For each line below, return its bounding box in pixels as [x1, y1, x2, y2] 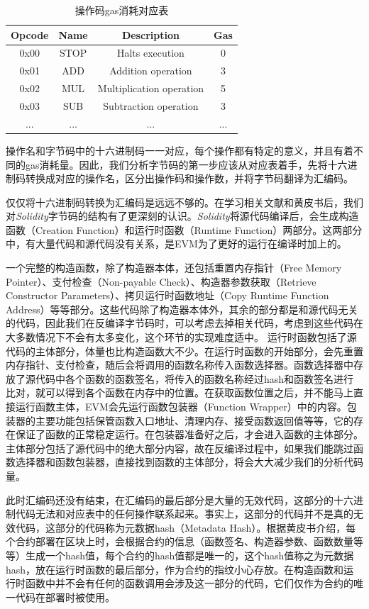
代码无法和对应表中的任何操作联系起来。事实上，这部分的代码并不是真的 [15, 506, 353, 521]
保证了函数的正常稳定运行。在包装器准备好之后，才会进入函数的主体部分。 [15, 427, 363, 442]
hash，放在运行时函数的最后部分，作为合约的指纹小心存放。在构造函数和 [6, 561, 344, 576]
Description [121, 27, 180, 42]
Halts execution [116, 45, 184, 60]
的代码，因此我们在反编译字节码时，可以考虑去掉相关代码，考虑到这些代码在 [6, 315, 363, 330]
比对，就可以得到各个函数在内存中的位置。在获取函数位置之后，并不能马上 [6, 385, 353, 400]
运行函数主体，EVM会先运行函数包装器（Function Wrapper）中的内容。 [15, 399, 347, 413]
